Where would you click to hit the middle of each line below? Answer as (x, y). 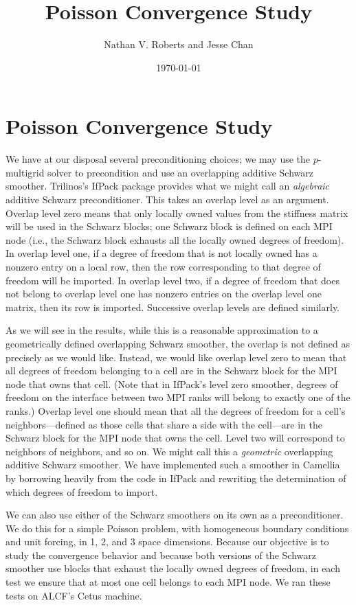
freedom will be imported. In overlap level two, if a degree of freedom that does (173, 280)
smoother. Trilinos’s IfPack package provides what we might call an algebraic (168, 186)
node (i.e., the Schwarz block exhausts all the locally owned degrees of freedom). (175, 239)
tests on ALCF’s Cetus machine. (74, 595)
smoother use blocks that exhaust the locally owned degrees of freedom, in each (173, 568)
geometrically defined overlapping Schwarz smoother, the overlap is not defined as (178, 343)
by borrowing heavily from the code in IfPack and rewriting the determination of (176, 478)
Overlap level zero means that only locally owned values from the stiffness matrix (177, 213)
